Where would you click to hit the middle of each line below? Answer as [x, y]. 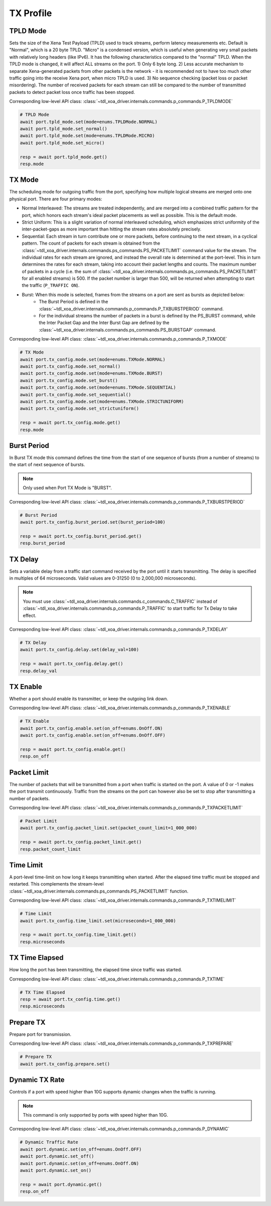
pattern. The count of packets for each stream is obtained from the [91, 243]
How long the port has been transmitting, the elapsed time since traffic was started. [96, 970]
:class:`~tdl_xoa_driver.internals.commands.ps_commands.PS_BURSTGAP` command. [128, 330]
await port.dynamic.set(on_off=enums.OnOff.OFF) [81, 1149]
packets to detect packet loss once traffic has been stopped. [72, 92]
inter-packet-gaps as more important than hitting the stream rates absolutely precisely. [112, 229]
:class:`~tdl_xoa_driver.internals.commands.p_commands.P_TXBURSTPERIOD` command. [131, 308]
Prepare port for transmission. [40, 1034]
